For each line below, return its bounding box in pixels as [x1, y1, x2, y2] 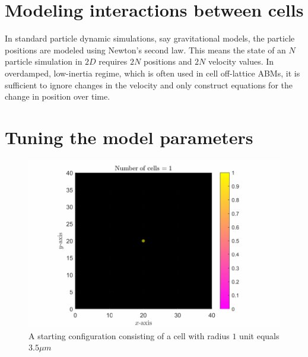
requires [99, 55, 128, 68]
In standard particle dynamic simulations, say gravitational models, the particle [5, 32, 295, 44]
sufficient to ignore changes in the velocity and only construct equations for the [5, 78, 293, 91]
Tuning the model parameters [5, 125, 253, 149]
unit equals [239, 329, 280, 342]
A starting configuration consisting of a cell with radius [28, 329, 230, 342]
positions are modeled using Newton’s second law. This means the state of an [5, 43, 286, 56]
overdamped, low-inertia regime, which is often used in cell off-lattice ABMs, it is [5, 66, 300, 79]
